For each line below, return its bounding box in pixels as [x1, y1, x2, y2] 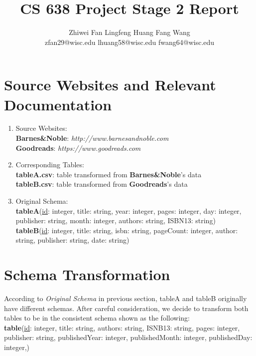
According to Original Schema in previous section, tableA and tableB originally [4, 293, 247, 304]
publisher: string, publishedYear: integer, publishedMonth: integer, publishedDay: [4, 332, 253, 343]
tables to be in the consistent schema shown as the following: [4, 313, 190, 323]
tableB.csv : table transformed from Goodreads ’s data [15, 179, 188, 189]
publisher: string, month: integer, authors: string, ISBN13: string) [15, 215, 216, 226]
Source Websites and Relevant [4, 74, 216, 95]
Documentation [4, 94, 112, 114]
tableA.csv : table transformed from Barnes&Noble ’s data [15, 169, 202, 179]
